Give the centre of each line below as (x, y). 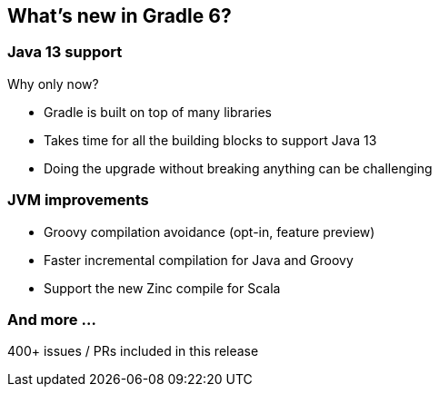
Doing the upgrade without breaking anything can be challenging (238, 168)
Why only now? (53, 84)
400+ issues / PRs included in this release (133, 351)
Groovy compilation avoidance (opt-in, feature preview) (210, 231)
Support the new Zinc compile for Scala (162, 288)
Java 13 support (65, 52)
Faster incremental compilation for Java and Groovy (199, 260)
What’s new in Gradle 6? (120, 16)
